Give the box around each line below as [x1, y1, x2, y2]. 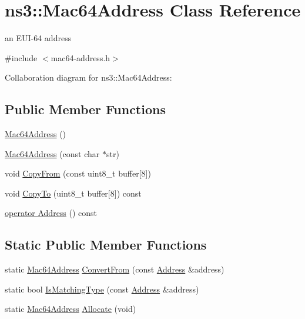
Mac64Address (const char [5, 147, 100, 159]
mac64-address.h [51, 51, 110, 64]
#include [5, 51, 38, 64]
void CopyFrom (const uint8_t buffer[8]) [5, 167, 151, 180]
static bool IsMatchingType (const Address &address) [5, 283, 199, 295]
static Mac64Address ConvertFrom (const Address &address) [5, 263, 224, 275]
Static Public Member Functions [5, 235, 207, 254]
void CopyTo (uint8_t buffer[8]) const [5, 187, 142, 199]
